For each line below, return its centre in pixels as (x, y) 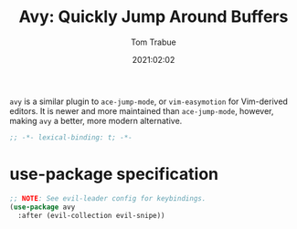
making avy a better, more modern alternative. (96, 120)
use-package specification (114, 174)
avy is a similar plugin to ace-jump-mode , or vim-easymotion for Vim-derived (148, 101)
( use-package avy (42, 207)
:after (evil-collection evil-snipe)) (92, 215)
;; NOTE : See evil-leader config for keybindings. (108, 198)
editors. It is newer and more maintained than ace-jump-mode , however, (142, 110)
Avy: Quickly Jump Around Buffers (154, 17)
